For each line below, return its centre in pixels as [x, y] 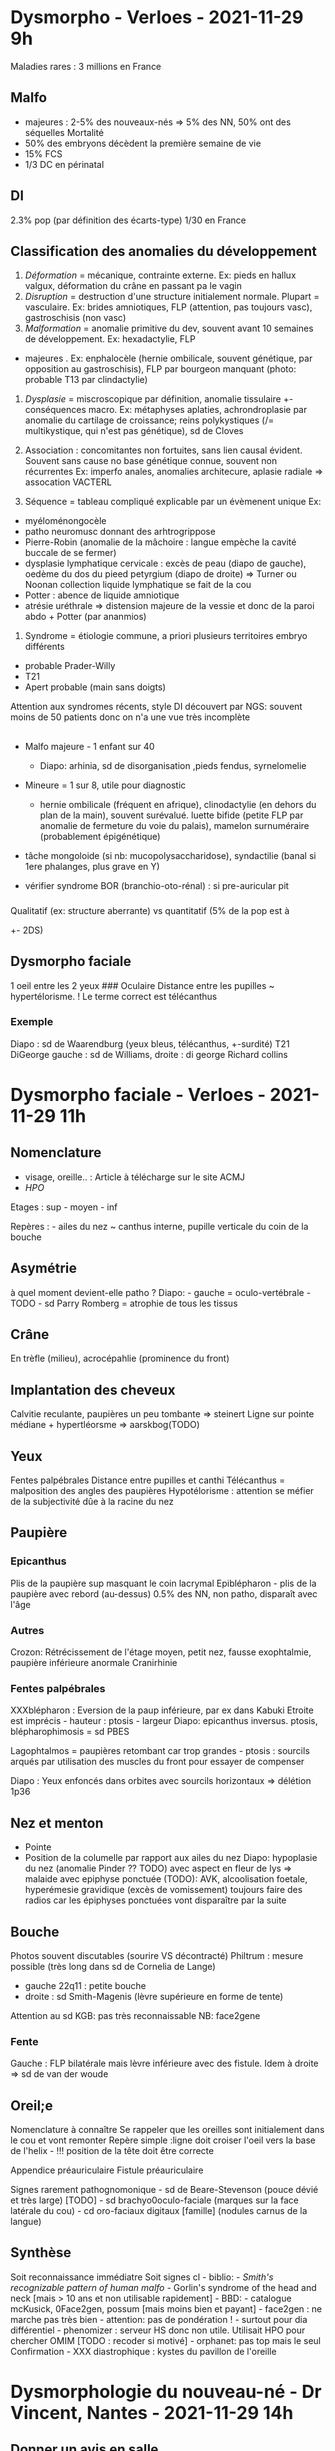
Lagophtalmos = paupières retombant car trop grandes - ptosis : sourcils [160, 1751]
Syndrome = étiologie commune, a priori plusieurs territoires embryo [166, 636]
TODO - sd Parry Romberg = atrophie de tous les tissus [124, 1303]
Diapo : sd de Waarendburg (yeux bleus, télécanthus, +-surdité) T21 [150, 1043]
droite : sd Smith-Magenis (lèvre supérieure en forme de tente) [154, 1996]
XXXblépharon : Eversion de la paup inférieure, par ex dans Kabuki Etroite [162, 1710]
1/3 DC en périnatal [64, 164]
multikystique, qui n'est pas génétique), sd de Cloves [134, 431]
